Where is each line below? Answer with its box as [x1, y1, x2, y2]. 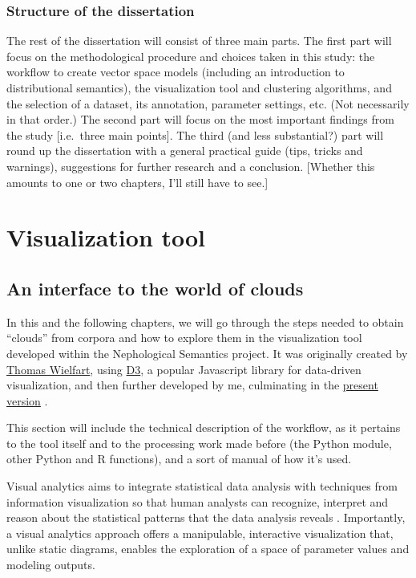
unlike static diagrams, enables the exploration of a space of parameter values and [6, 540, 410, 557]
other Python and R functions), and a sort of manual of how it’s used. [6, 450, 352, 467]
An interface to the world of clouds [6, 275, 304, 300]
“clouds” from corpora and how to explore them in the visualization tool [6, 329, 362, 346]
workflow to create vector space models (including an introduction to [6, 63, 345, 80]
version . [6, 392, 48, 409]
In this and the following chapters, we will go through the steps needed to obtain [6, 313, 404, 330]
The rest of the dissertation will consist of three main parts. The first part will [6, 32, 392, 49]
